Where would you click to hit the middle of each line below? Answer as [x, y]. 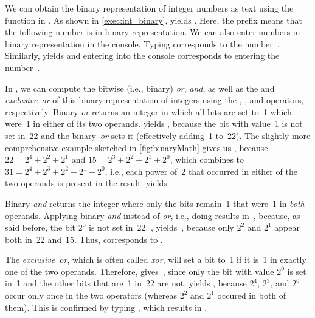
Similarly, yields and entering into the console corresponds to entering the [142, 56]
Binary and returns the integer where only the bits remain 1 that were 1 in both [155, 203]
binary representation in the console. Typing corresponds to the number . [142, 43]
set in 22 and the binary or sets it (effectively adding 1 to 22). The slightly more [158, 135]
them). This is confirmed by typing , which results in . [106, 307]
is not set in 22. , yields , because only [161, 227]
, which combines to [207, 159]
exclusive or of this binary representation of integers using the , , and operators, [154, 100]
